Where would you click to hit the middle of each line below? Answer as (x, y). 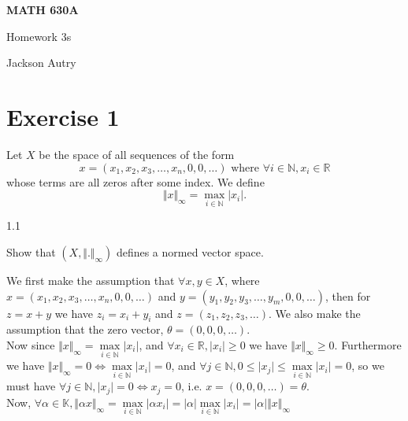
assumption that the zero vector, (85, 329)
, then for (348, 295)
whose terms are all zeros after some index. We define (135, 181)
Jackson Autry (41, 63)
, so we (368, 366)
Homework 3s (39, 36)
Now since (31, 344)
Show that (31, 251)
